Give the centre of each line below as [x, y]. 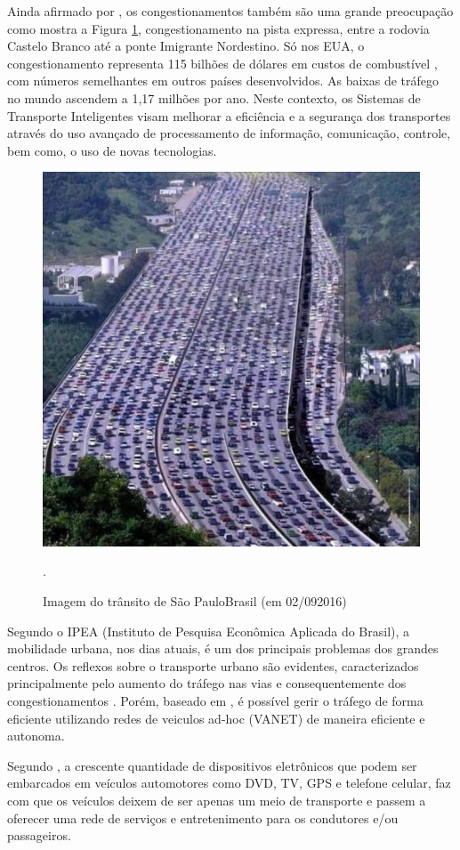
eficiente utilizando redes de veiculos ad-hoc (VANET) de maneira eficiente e [216, 718]
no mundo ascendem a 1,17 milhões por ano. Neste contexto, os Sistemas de [214, 97]
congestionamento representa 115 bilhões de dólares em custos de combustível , [222, 63]
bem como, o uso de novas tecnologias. [112, 150]
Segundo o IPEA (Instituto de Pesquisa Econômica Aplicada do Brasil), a [209, 631]
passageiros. [39, 835]
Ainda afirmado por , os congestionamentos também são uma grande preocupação [230, 11]
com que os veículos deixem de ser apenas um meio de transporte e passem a [217, 800]
